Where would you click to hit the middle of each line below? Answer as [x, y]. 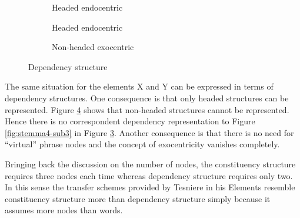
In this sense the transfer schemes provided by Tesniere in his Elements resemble [150, 187]
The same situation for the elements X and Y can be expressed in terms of [139, 86]
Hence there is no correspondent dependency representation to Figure [130, 121]
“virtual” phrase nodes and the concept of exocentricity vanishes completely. [142, 144]
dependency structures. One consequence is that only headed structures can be [147, 98]
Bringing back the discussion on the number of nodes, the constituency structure [150, 163]
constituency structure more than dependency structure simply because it [138, 198]
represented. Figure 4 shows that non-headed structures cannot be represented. [147, 109]
